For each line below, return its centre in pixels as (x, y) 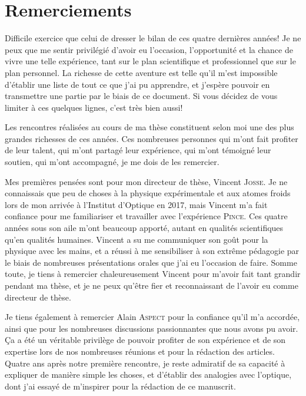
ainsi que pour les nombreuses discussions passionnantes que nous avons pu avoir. (152, 328)
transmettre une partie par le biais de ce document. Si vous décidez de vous (141, 96)
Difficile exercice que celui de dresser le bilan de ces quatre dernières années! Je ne (153, 38)
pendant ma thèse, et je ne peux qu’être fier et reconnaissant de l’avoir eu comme (152, 285)
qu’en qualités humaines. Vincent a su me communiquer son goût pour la (137, 239)
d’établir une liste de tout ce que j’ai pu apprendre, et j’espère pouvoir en (137, 84)
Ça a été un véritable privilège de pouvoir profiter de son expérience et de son (145, 340)
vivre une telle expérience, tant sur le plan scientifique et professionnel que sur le (150, 61)
